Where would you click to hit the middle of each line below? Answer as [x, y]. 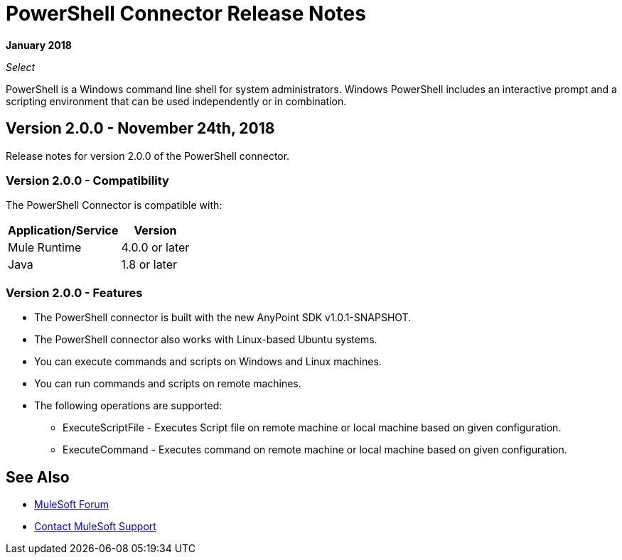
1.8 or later [149, 265]
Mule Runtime [45, 248]
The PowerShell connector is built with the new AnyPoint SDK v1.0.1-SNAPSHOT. [223, 318]
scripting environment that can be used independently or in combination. [176, 101]
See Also [38, 477]
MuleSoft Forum [71, 504]
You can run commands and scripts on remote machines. [168, 384]
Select [21, 67]
